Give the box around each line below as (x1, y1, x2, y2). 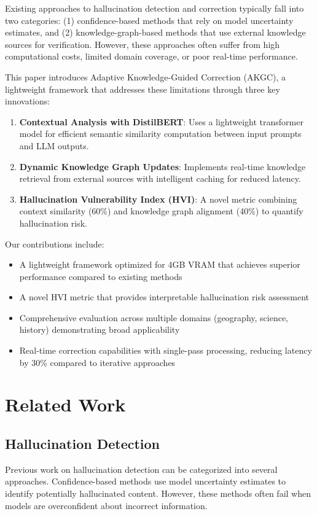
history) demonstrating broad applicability (19, 323, 180, 336)
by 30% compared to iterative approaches (19, 356, 176, 368)
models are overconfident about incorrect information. (5, 499, 208, 512)
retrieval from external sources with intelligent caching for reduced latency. (19, 172, 301, 185)
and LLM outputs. (19, 139, 89, 152)
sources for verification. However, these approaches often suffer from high (5, 37, 280, 50)
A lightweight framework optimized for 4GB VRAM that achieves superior (19, 258, 300, 271)
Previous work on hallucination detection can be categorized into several (5, 462, 278, 475)
